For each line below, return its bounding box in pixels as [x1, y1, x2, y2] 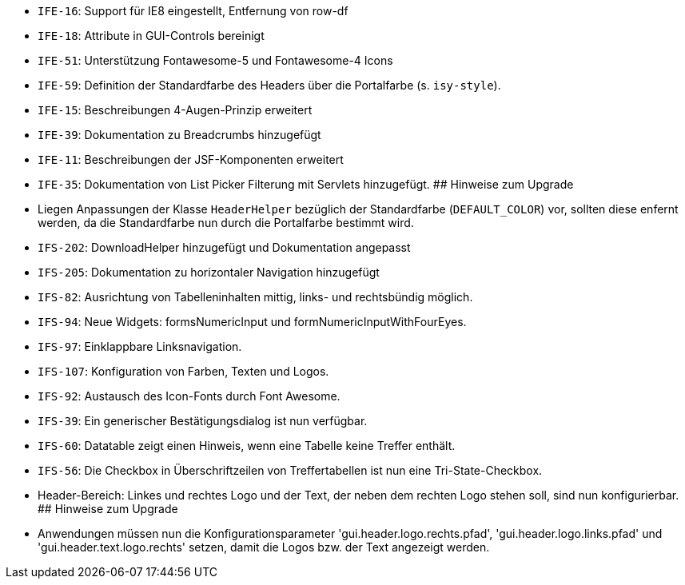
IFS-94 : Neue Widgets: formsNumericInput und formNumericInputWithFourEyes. [38, 315, 467, 328]
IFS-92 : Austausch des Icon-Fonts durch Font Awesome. [38, 389, 341, 403]
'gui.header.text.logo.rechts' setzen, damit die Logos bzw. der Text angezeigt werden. [38, 540, 490, 554]
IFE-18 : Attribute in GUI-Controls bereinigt [38, 29, 265, 42]
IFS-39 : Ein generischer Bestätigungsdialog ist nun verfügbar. [38, 414, 368, 428]
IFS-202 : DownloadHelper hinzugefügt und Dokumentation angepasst [38, 241, 411, 254]
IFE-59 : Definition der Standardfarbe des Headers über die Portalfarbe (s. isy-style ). [38, 78, 501, 92]
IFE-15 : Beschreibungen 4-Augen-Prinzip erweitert [38, 103, 313, 117]
